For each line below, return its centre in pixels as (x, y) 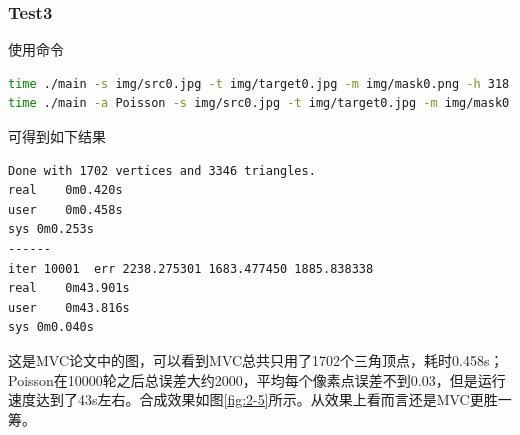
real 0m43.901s (69, 288)
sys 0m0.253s (51, 229)
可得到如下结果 (57, 136)
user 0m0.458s (65, 209)
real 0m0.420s (65, 190)
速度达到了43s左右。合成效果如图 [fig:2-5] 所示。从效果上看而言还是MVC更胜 (253, 399)
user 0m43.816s (69, 307)
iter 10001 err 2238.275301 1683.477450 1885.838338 (191, 268)
